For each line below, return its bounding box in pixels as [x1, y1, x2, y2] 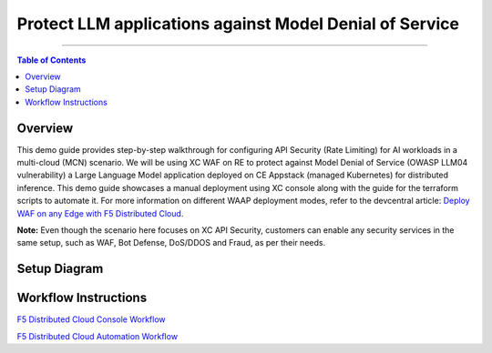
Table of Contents [16, 55, 87, 66]
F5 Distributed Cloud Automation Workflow [16, 330, 178, 341]
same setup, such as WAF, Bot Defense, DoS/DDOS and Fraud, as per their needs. [16, 237, 326, 248]
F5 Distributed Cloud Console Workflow [16, 314, 166, 325]
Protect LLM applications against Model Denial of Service [16, 14, 460, 34]
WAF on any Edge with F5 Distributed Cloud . [16, 207, 184, 218]
